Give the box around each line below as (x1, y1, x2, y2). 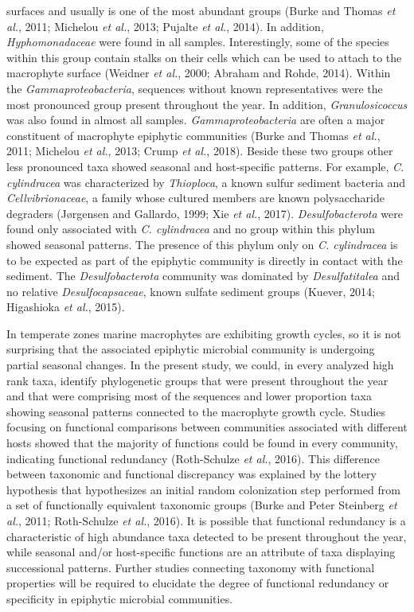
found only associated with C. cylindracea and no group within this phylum (6, 220, 375, 237)
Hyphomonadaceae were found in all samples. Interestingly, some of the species (6, 33, 389, 50)
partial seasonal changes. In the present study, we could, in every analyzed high (6, 357, 394, 373)
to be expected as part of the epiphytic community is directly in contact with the (6, 251, 403, 268)
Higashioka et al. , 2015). (6, 298, 125, 315)
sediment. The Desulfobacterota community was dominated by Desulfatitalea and (6, 267, 400, 284)
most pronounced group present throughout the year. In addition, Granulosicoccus (6, 96, 408, 112)
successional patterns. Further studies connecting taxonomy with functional (6, 559, 375, 575)
